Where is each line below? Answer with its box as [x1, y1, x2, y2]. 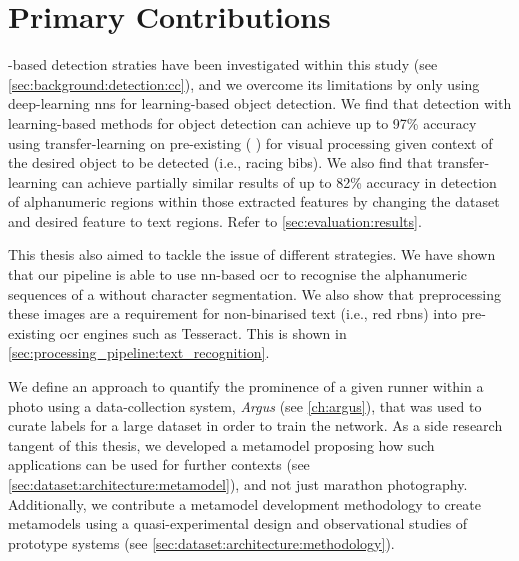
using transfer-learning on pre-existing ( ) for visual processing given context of [8, 132, 493, 153]
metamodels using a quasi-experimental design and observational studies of [8, 513, 468, 534]
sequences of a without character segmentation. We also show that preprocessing [8, 283, 501, 304]
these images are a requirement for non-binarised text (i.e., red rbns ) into [8, 303, 457, 324]
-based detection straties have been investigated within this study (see [8, 54, 438, 75]
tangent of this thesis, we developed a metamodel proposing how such [8, 434, 435, 455]
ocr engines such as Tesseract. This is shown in [59, 322, 347, 343]
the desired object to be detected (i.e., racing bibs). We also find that [8, 152, 433, 173]
